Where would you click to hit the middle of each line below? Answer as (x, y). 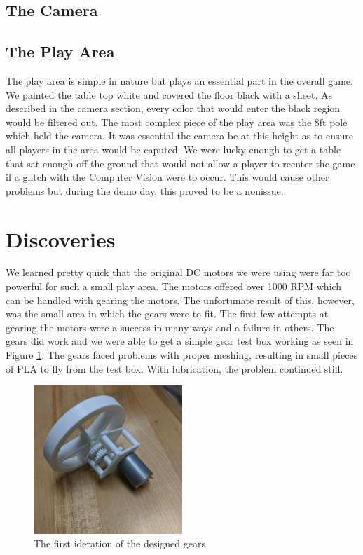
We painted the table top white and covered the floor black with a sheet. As (169, 94)
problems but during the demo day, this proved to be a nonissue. (145, 190)
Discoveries (61, 239)
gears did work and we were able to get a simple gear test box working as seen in (180, 341)
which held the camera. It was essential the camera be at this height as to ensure (179, 136)
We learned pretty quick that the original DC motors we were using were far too (178, 272)
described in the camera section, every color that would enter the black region (173, 108)
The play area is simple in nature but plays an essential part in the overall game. (179, 80)
